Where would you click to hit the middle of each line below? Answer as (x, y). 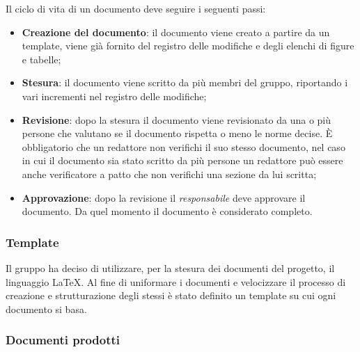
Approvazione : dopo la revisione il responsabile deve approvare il (164, 197)
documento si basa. (46, 309)
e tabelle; (41, 59)
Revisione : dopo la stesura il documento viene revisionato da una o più (177, 119)
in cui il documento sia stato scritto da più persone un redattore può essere (182, 160)
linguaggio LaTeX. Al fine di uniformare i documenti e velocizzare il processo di (176, 281)
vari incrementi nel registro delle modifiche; (114, 96)
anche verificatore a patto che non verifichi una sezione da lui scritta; (169, 174)
